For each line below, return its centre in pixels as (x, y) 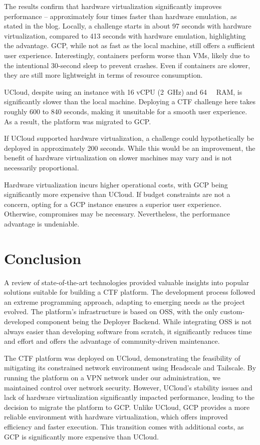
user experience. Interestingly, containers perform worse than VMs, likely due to (127, 55)
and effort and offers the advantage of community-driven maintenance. (112, 341)
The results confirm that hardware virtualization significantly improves (113, 6)
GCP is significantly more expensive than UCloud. (81, 436)
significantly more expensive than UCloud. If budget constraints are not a (117, 194)
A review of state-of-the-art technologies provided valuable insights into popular (127, 282)
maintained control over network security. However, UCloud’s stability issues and (128, 387)
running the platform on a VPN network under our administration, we (112, 377)
